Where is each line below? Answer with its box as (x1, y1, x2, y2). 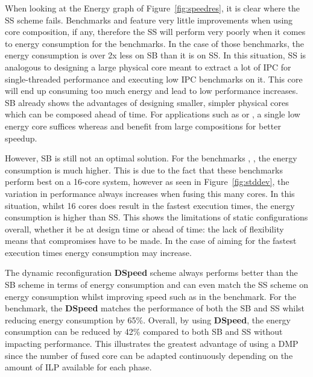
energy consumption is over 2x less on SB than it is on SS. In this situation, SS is (5, 49, 306, 61)
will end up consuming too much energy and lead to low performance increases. (5, 84, 299, 97)
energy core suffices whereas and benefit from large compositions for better (5, 119, 281, 132)
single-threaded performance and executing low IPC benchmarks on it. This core (5, 72, 303, 85)
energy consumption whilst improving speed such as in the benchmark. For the (5, 290, 296, 302)
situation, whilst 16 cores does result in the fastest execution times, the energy (5, 199, 295, 211)
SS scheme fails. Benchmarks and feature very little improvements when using (5, 13, 293, 26)
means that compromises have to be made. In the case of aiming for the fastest (5, 234, 297, 247)
